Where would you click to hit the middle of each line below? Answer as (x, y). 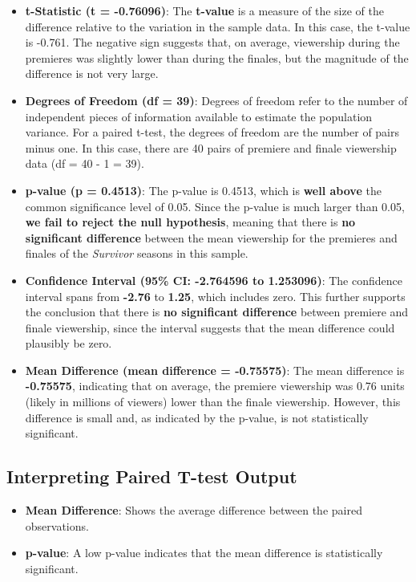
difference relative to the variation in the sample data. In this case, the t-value (218, 26)
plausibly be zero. (69, 343)
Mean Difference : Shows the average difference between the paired (194, 510)
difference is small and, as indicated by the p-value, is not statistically (197, 417)
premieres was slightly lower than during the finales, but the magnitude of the (217, 57)
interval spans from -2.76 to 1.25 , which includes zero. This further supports (215, 296)
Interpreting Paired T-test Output (152, 476)
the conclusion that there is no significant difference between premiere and (217, 312)
